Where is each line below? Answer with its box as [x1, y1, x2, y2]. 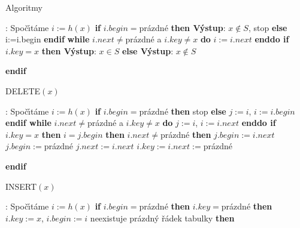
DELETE [5, 84, 41, 97]
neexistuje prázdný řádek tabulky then [90, 211, 235, 224]
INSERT [5, 180, 37, 192]
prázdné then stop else [139, 104, 226, 117]
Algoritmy [5, 1, 43, 13]
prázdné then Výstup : [139, 21, 226, 33]
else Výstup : [122, 44, 174, 57]
